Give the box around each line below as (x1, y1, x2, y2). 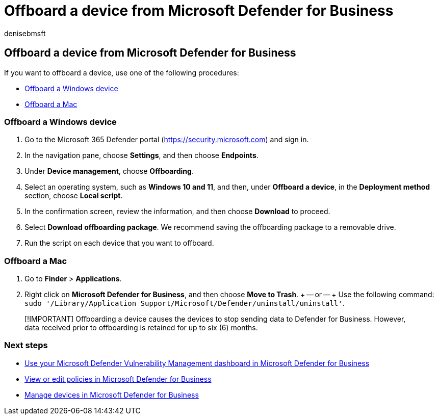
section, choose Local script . (24, 191, 123, 200)
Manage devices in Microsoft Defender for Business (24, 390, 199, 399)
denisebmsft (4, 29, 46, 38)
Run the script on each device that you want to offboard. (24, 239, 214, 248)
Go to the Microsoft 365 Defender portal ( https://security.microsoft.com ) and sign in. (24, 135, 309, 144)
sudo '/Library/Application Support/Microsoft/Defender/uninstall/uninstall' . (24, 299, 345, 308)
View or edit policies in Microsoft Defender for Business (24, 374, 212, 383)
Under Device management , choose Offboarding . (24, 167, 194, 176)
